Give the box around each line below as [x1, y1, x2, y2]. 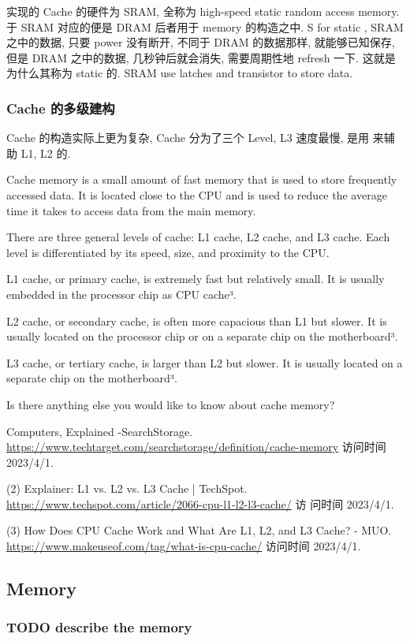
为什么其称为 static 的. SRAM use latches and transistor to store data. [6, 65, 353, 81]
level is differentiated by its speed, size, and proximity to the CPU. [6, 244, 330, 260]
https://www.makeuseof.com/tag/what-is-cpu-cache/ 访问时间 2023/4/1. [6, 538, 361, 554]
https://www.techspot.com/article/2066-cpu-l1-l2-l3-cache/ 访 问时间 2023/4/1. [6, 495, 394, 512]
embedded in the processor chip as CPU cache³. [6, 285, 237, 302]
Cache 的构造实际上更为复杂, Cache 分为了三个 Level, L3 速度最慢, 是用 [6, 129, 369, 146]
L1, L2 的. [20, 144, 71, 161]
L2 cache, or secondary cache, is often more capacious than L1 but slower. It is [6, 312, 387, 329]
